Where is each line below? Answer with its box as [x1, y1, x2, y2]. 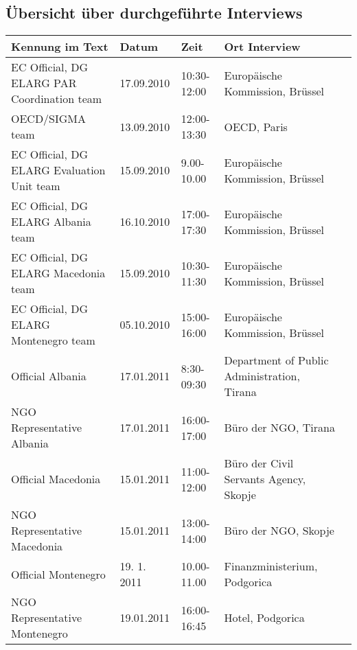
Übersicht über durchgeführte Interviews [5, 2, 303, 23]
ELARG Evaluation [11, 162, 106, 178]
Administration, [224, 368, 300, 384]
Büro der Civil [224, 455, 294, 472]
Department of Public [224, 352, 329, 369]
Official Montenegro [11, 566, 106, 582]
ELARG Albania [11, 213, 91, 230]
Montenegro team [11, 332, 95, 349]
